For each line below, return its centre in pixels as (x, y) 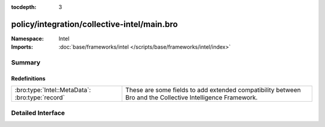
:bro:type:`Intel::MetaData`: (53, 90)
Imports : (22, 47)
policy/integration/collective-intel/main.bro (94, 24)
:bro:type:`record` (40, 98)
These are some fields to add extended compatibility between (213, 90)
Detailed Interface (38, 113)
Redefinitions (28, 78)
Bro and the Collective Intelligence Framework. (192, 98)
